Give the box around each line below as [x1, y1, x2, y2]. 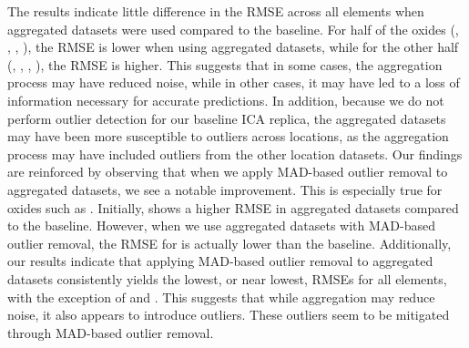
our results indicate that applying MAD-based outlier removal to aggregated [7, 251, 433, 271]
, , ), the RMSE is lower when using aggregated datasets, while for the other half [7, 37, 459, 56]
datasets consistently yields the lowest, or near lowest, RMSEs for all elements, [7, 269, 447, 288]
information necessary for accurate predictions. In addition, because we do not [7, 90, 444, 109]
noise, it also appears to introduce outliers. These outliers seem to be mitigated [7, 305, 450, 324]
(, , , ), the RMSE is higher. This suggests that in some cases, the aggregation [7, 55, 443, 74]
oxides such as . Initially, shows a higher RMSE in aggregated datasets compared [7, 198, 459, 217]
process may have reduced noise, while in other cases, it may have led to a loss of [7, 73, 460, 92]
